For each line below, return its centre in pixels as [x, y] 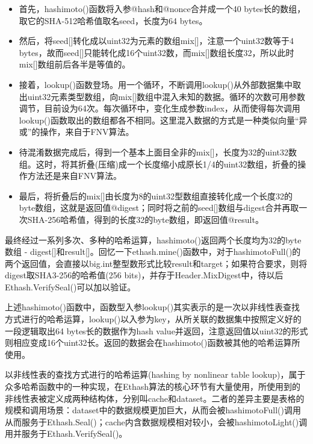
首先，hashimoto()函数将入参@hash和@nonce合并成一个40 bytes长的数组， [162, 8]
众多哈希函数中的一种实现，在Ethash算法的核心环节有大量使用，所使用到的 [153, 386]
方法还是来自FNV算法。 [74, 176]
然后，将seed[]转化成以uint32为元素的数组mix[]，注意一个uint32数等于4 [156, 41]
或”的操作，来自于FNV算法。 [76, 132]
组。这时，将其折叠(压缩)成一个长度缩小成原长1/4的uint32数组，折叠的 [158, 164]
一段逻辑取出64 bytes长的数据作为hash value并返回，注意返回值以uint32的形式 [156, 330]
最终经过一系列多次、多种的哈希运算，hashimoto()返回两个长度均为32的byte [153, 239]
